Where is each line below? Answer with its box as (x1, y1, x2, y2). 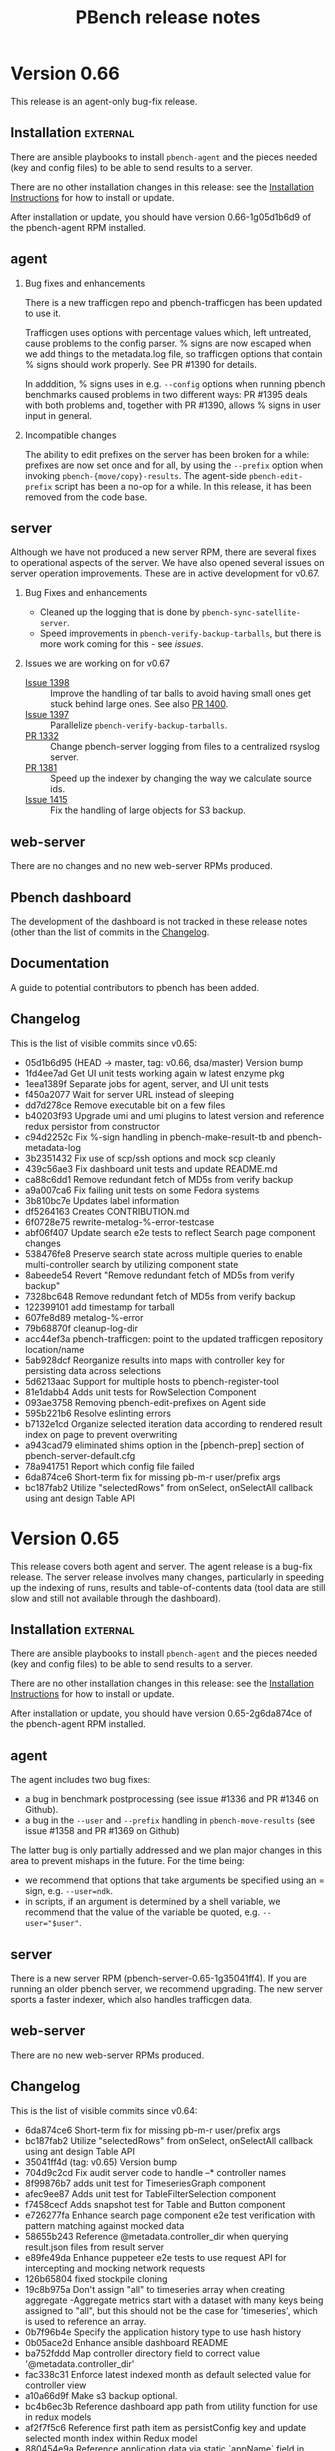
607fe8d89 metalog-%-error (24, 1311, 144, 1323)
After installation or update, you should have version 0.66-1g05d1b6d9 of (10, 211, 312, 223)
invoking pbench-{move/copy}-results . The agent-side (24, 469, 247, 481)
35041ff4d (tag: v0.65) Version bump (24, 2156, 178, 2168)
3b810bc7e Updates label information (24, 1194, 180, 1206)
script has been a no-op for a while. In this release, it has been (54, 480, 312, 492)
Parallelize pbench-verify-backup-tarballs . (49, 719, 228, 731)
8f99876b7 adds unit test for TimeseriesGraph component (24, 2177, 267, 2189)
